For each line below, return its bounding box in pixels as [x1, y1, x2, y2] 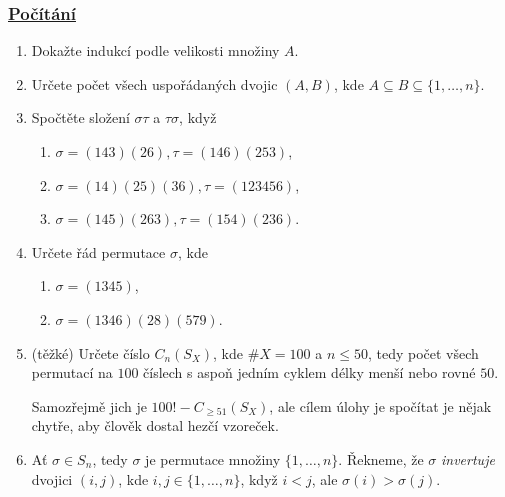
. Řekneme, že [338, 448, 424, 469]
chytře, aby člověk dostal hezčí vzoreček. [31, 415, 279, 436]
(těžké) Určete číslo [31, 342, 150, 363]
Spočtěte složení [31, 107, 130, 128]
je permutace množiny [145, 448, 281, 469]
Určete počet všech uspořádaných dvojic [31, 73, 278, 94]
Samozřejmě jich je [31, 395, 147, 416]
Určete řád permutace [31, 241, 166, 262]
